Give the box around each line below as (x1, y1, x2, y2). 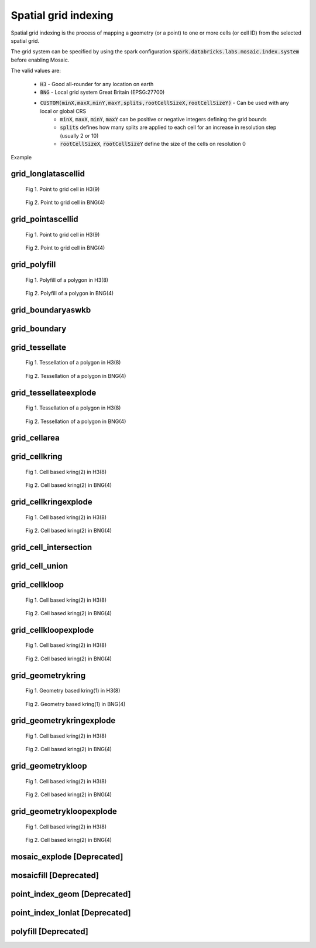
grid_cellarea (11, 433, 60, 443)
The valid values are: (11, 67, 61, 74)
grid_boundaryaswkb (11, 305, 91, 315)
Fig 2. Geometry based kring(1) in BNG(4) (25, 700, 126, 707)
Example (11, 154, 32, 161)
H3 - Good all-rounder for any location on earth (40, 80, 154, 87)
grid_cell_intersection (11, 543, 92, 553)
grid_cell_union (11, 561, 68, 571)
